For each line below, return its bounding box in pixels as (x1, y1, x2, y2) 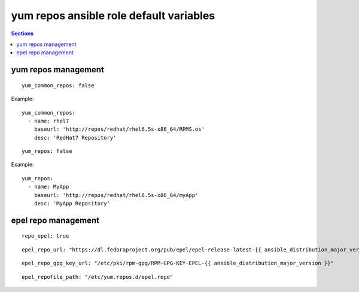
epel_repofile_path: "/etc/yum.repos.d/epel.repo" (22, 273, 174, 280)
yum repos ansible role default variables (11, 9, 215, 22)
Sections (11, 30, 34, 37)
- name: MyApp (28, 183, 69, 190)
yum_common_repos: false (22, 82, 95, 89)
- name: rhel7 (28, 117, 69, 124)
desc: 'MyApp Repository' (34, 200, 111, 207)
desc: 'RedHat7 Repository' (34, 134, 117, 141)
